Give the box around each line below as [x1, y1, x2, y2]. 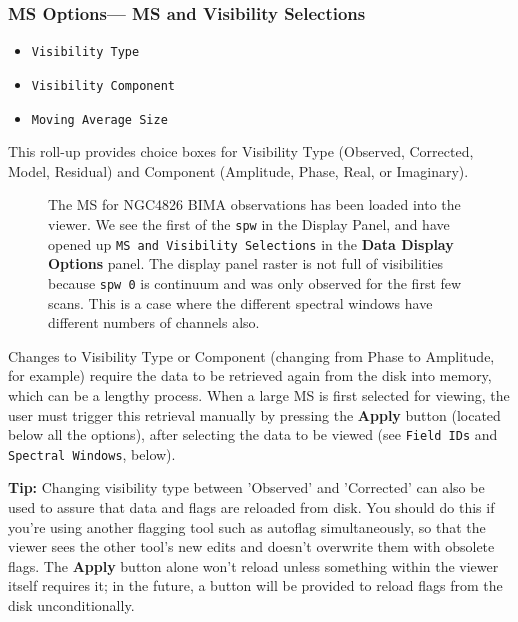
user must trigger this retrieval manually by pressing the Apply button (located [8, 404, 501, 425]
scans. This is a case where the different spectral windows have [48, 292, 433, 313]
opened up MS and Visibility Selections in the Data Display [48, 233, 454, 254]
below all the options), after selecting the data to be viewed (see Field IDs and [8, 424, 498, 445]
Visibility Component [31, 78, 175, 93]
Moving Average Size [31, 112, 168, 127]
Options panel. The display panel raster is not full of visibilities [48, 253, 444, 274]
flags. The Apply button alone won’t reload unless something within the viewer [8, 555, 499, 576]
